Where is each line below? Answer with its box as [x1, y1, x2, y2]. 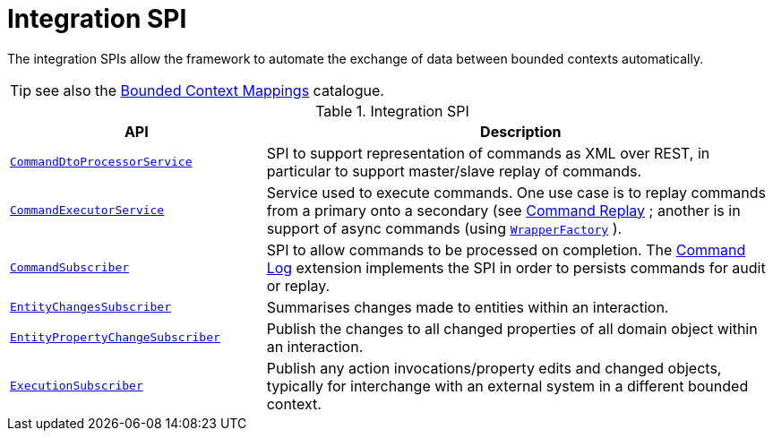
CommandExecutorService [10, 203, 165, 218]
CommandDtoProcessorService [10, 155, 193, 169]
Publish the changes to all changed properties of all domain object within [266, 319, 758, 338]
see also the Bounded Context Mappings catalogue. [35, 81, 384, 99]
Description [480, 122, 562, 141]
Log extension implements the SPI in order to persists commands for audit [266, 258, 766, 277]
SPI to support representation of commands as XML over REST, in [266, 143, 710, 162]
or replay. [266, 276, 331, 295]
